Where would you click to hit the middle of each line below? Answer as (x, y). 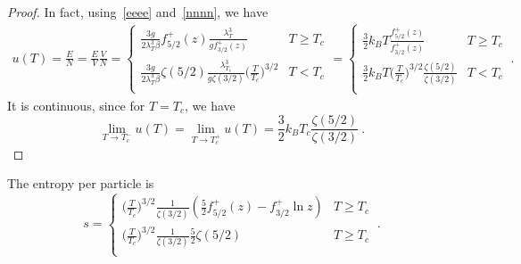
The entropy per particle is (81, 183)
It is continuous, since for (76, 105)
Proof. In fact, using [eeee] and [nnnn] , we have (138, 12)
